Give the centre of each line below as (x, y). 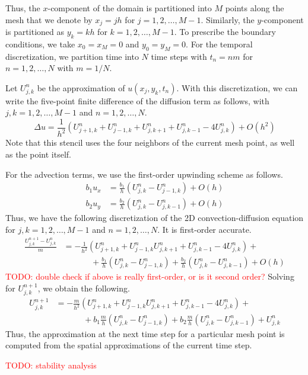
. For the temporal (219, 44)
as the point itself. (38, 154)
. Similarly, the (228, 19)
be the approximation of (81, 87)
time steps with (179, 56)
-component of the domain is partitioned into (130, 8)
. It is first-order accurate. (204, 229)
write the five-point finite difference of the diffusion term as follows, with (137, 100)
